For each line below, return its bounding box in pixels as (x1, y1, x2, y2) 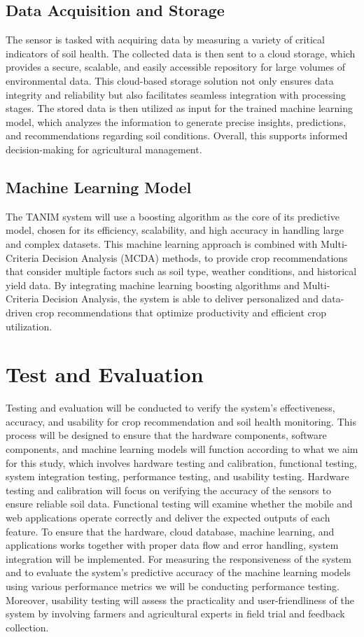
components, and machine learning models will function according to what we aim (6, 442, 358, 456)
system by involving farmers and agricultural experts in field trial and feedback (6, 606, 345, 621)
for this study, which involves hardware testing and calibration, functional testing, (6, 455, 357, 470)
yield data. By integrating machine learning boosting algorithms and (6, 277, 300, 292)
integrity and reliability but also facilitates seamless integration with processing (6, 87, 346, 101)
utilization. (6, 318, 52, 333)
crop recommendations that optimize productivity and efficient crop (35, 304, 327, 319)
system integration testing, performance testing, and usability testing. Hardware (6, 469, 349, 484)
